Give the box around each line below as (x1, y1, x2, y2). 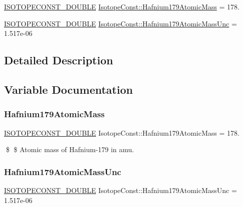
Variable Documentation (4, 81, 133, 97)
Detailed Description (4, 52, 113, 68)
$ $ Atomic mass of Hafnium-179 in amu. (5, 144, 134, 155)
